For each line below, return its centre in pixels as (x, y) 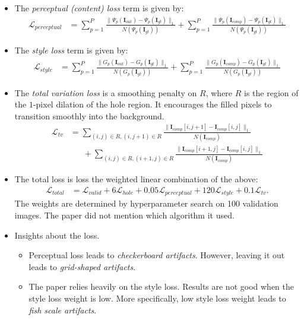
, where (219, 92)
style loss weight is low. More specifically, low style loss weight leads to (157, 298)
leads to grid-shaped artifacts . (82, 266)
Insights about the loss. (57, 235)
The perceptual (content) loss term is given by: (99, 8)
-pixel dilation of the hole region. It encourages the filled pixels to (152, 104)
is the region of (271, 92)
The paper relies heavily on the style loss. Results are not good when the (161, 286)
